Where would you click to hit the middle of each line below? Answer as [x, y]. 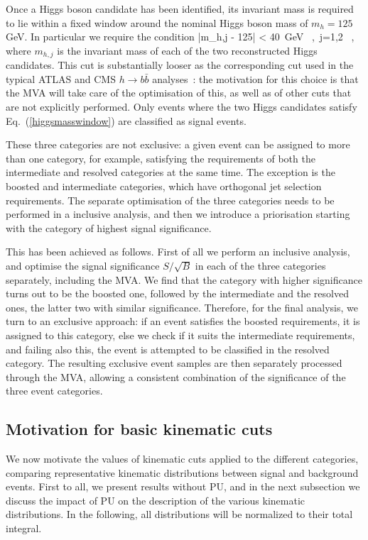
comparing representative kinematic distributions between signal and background [182, 472]
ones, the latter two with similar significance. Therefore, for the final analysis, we [182, 307]
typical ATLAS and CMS [61, 78]
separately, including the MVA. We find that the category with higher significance [184, 279]
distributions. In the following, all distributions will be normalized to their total [179, 514]
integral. [24, 528]
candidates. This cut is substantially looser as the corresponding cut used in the [180, 65]
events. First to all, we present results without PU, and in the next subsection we [183, 486]
